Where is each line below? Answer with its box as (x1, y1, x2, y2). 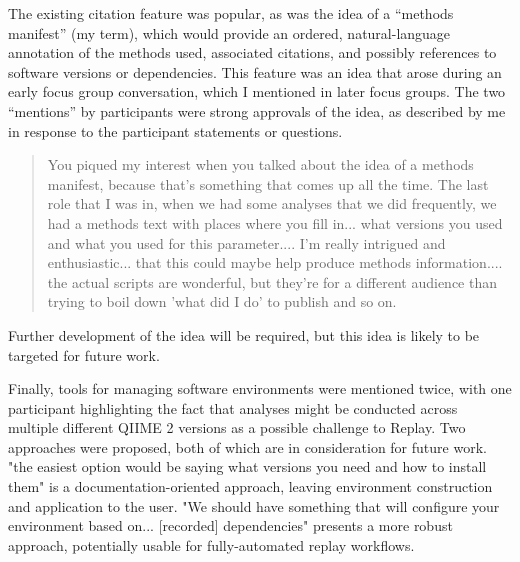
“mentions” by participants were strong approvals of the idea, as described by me (8, 100, 506, 121)
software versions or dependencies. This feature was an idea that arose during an (8, 61, 502, 82)
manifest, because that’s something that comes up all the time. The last (47, 173, 489, 194)
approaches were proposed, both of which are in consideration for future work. (8, 436, 487, 457)
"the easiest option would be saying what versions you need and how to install (8, 456, 487, 477)
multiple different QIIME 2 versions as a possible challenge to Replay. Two (8, 417, 466, 438)
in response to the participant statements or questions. (8, 120, 343, 141)
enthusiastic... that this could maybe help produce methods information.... (47, 252, 503, 273)
